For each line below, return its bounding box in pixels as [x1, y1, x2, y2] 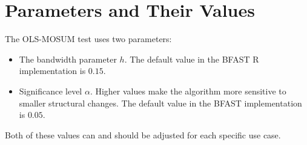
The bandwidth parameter [19, 52, 117, 65]
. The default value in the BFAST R [124, 52, 259, 65]
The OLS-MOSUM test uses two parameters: [5, 32, 172, 45]
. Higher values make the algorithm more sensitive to [90, 84, 286, 97]
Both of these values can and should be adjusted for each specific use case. [5, 128, 281, 141]
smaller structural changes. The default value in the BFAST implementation [19, 96, 302, 109]
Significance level [19, 84, 82, 97]
